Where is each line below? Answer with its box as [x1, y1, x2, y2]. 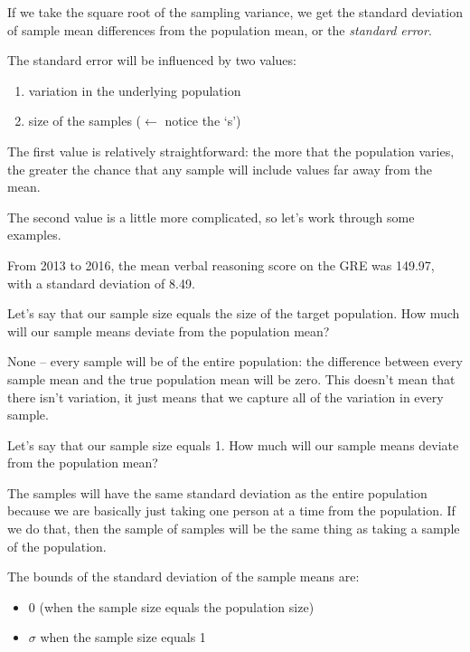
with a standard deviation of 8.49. [7, 273, 195, 292]
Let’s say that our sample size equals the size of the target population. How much [7, 304, 460, 323]
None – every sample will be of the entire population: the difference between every [7, 352, 463, 371]
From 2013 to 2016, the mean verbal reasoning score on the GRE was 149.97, [7, 255, 435, 274]
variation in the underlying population [28, 80, 241, 99]
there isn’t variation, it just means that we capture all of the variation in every [7, 387, 444, 406]
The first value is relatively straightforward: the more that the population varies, [7, 141, 455, 160]
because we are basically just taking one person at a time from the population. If [7, 501, 456, 520]
